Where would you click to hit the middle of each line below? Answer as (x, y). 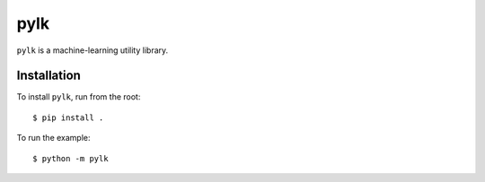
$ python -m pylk (71, 158)
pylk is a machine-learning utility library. (93, 50)
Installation (48, 76)
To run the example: (53, 138)
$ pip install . (68, 117)
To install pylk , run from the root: (79, 97)
